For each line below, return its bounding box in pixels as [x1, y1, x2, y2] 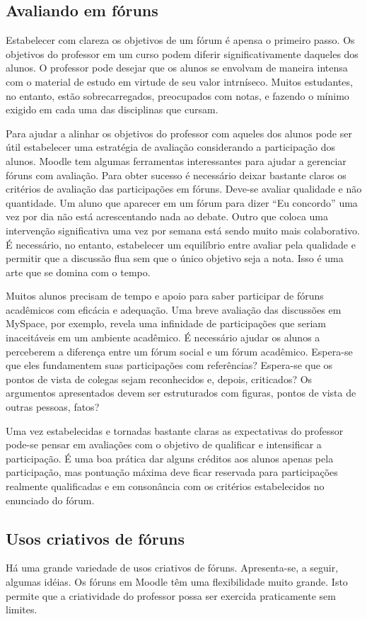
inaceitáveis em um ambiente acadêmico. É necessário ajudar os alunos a [6, 330, 320, 345]
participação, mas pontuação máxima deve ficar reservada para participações [6, 465, 338, 479]
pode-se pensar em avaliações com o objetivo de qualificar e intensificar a [6, 437, 322, 452]
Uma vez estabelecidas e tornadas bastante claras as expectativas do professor [6, 423, 344, 438]
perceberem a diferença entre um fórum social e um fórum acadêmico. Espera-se [6, 343, 353, 358]
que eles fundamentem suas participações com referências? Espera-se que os [6, 358, 333, 373]
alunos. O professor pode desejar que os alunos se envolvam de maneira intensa [6, 60, 348, 75]
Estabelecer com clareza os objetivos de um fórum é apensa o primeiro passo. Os [6, 33, 355, 47]
